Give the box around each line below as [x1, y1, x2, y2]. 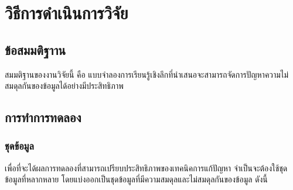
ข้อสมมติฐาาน [5, 40, 66, 58]
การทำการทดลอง [5, 108, 81, 126]
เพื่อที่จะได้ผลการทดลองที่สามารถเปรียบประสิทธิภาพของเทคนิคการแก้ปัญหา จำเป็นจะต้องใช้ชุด [5, 161, 288, 174]
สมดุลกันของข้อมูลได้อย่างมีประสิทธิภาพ [5, 80, 124, 92]
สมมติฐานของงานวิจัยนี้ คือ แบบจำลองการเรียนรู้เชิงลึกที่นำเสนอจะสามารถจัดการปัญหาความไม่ [5, 68, 288, 80]
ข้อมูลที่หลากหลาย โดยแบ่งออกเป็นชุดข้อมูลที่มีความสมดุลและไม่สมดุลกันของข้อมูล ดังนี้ [5, 173, 268, 185]
